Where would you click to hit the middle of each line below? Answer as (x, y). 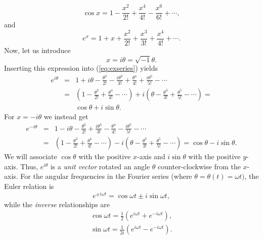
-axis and (151, 156)
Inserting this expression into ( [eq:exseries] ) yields (81, 68)
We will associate (31, 156)
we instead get (66, 116)
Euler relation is (29, 186)
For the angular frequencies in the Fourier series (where (106, 176)
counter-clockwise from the (199, 166)
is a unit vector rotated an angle (100, 166)
